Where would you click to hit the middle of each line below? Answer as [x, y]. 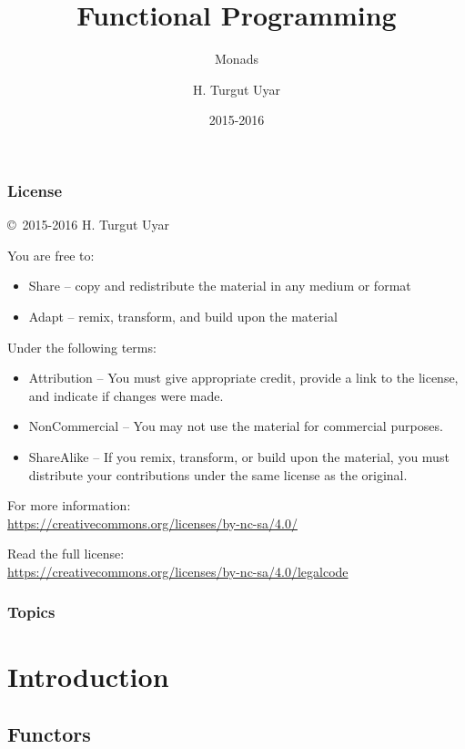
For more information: [69, 505]
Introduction [88, 676]
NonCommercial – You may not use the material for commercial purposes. [236, 426]
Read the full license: [66, 554]
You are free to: [51, 255]
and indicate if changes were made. [126, 395]
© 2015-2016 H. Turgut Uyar [89, 225]
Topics [31, 612]
